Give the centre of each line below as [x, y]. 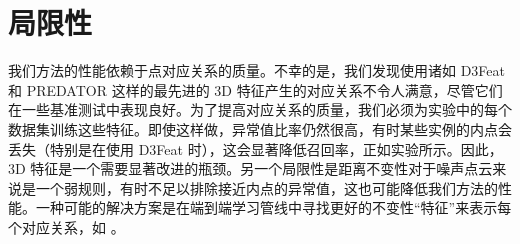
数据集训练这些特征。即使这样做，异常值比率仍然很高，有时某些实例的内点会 [260, 128]
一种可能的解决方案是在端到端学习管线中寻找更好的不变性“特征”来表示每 [273, 207]
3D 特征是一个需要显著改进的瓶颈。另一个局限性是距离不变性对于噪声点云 [250, 168]
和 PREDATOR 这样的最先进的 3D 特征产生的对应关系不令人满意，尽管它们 [255, 89]
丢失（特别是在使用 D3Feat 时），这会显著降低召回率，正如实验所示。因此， [255, 148]
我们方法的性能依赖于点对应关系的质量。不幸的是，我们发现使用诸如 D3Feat [256, 70]
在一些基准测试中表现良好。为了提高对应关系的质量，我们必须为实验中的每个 [260, 109]
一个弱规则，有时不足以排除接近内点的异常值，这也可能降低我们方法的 [266, 187]
